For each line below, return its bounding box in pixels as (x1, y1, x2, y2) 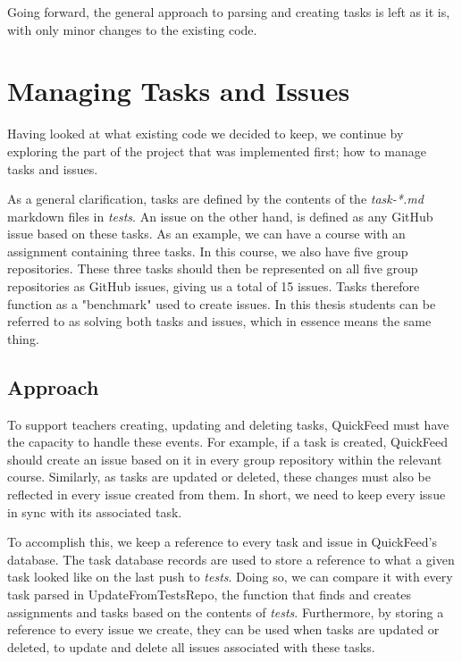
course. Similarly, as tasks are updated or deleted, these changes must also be (7, 467, 432, 486)
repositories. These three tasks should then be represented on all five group (7, 259, 418, 278)
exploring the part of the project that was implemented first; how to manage (7, 141, 426, 160)
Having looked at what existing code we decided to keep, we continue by (7, 124, 404, 143)
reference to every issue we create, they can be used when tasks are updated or (7, 620, 440, 639)
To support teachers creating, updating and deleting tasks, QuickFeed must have (7, 415, 449, 433)
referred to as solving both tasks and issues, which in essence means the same (7, 312, 432, 331)
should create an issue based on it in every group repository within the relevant (7, 449, 442, 468)
